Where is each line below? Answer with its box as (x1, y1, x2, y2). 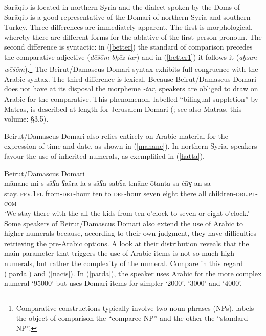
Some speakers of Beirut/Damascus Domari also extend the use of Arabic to (4, 218, 243, 228)
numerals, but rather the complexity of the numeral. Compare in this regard (4, 257, 243, 268)
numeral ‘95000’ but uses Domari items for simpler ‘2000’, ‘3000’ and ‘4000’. (4, 278, 242, 289)
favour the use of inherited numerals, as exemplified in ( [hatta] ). (4, 150, 205, 161)
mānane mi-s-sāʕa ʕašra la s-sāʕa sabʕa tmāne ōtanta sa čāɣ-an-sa (4, 178, 211, 188)
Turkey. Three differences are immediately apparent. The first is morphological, (4, 21, 253, 32)
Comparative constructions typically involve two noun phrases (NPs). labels (16, 302, 254, 313)
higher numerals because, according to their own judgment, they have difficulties (4, 228, 257, 238)
